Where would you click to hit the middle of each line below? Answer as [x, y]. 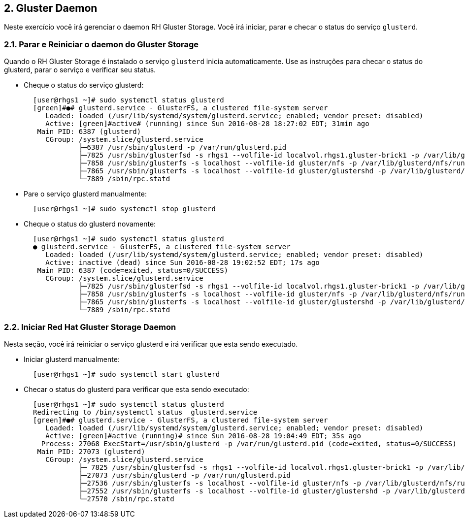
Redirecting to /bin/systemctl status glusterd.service [145, 412]
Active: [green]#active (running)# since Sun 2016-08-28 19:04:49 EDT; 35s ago [203, 436]
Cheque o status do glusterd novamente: [90, 224]
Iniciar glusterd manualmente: [72, 359]
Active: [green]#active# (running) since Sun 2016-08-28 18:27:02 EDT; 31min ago [207, 124]
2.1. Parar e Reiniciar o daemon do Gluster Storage [101, 44]
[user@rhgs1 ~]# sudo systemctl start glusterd [127, 374]
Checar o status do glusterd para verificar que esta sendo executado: [136, 389]
